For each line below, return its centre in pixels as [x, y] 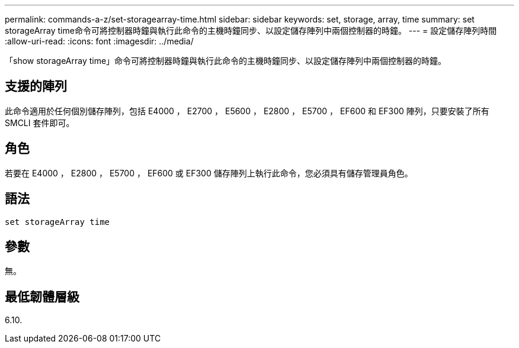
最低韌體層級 [42, 297]
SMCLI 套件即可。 [40, 123]
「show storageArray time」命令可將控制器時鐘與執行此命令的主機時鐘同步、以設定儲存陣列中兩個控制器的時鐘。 [226, 61]
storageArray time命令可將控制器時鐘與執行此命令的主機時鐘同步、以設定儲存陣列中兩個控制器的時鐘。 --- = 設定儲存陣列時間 [251, 30]
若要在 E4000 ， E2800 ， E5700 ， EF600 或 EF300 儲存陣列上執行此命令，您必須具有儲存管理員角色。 [209, 173]
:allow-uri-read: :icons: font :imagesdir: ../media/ [99, 41]
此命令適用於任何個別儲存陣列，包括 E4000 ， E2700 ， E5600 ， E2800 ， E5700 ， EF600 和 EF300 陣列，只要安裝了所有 [247, 111]
